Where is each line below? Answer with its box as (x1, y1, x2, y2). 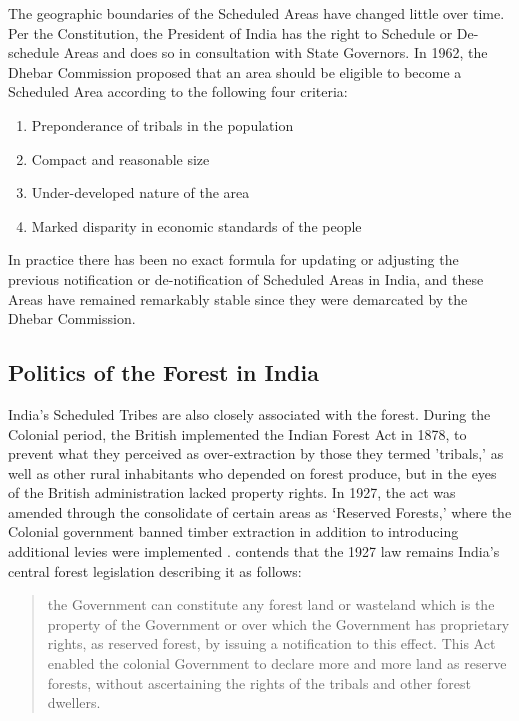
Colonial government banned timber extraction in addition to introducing (8, 521, 459, 542)
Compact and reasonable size (31, 148, 210, 169)
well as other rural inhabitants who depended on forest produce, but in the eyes (8, 462, 497, 483)
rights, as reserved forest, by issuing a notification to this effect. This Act (47, 633, 496, 654)
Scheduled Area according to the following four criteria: (8, 81, 348, 102)
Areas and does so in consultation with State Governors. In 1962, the (63, 42, 488, 63)
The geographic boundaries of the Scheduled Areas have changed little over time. (8, 3, 505, 23)
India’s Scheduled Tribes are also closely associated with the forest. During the (8, 403, 491, 424)
